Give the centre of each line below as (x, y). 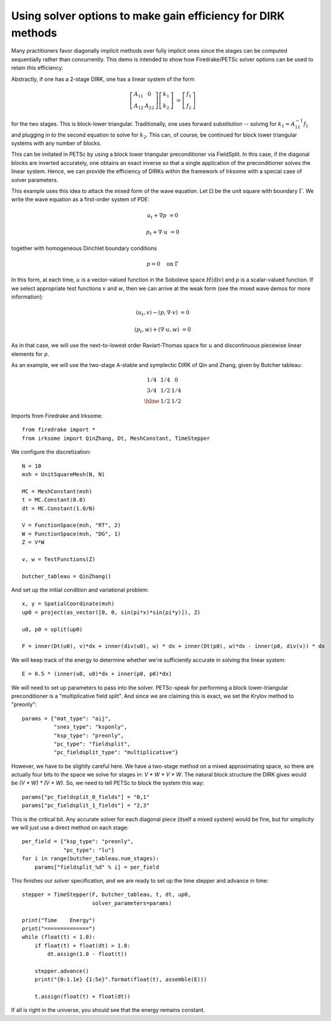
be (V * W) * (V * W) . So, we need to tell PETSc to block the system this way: (108, 783)
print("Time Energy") (59, 920)
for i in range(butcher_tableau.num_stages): (91, 859)
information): (27, 297)
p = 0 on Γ (162, 264)
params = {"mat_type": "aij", (67, 718)
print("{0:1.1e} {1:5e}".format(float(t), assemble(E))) (120, 979)
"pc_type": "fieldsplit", (92, 744)
